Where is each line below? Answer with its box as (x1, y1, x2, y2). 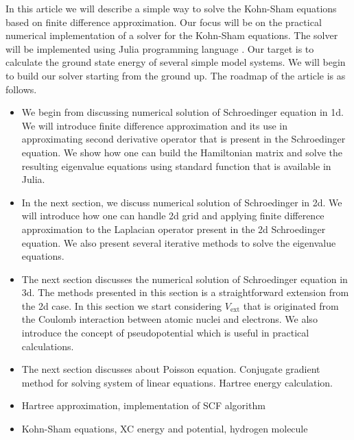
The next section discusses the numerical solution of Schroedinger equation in (21, 271, 348, 286)
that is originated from (243, 298, 339, 313)
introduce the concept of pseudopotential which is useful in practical (21, 326, 309, 340)
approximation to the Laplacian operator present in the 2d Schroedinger (21, 221, 326, 236)
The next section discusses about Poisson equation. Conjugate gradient (21, 362, 320, 376)
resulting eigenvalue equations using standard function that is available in (21, 158, 331, 173)
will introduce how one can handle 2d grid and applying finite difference (21, 208, 324, 223)
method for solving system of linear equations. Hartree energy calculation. (21, 375, 333, 389)
